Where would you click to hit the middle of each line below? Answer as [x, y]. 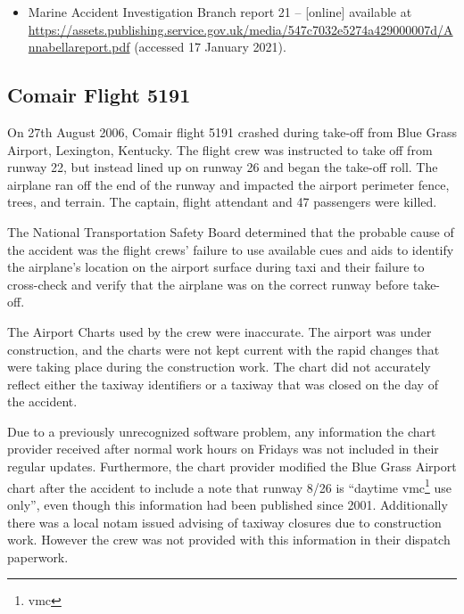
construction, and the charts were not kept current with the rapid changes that [224, 349]
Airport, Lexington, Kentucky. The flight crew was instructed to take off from [220, 149]
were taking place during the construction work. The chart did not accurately [219, 367]
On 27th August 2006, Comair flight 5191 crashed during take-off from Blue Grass [232, 131]
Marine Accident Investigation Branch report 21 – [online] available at [220, 12]
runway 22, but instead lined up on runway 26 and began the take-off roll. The [223, 167]
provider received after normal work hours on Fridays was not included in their [223, 449]
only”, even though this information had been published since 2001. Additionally [228, 504]
